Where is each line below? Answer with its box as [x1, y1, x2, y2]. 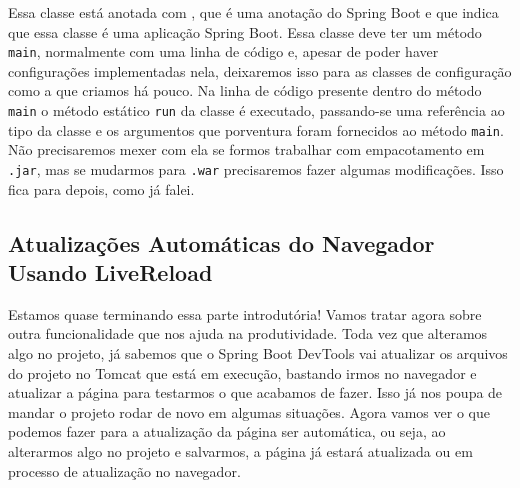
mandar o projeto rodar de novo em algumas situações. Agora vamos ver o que [8, 401, 490, 422]
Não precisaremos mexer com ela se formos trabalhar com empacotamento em [8, 139, 485, 160]
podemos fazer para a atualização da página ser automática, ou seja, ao [8, 421, 446, 442]
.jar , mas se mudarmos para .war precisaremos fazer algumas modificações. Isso [8, 158, 504, 179]
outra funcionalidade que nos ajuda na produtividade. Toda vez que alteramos [8, 323, 488, 344]
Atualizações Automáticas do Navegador [8, 227, 435, 258]
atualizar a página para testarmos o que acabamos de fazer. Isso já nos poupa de [8, 382, 503, 403]
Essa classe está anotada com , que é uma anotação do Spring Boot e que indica [8, 2, 499, 22]
